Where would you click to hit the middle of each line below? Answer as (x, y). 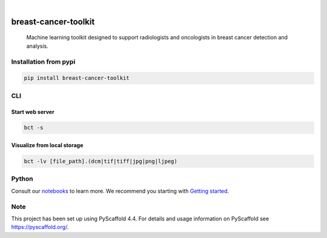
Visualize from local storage (47, 145)
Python (22, 179)
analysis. (37, 46)
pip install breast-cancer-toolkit (77, 78)
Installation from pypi (43, 62)
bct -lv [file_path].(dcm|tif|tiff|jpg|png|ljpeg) (101, 161)
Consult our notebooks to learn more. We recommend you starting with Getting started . (120, 191)
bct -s (34, 128)
